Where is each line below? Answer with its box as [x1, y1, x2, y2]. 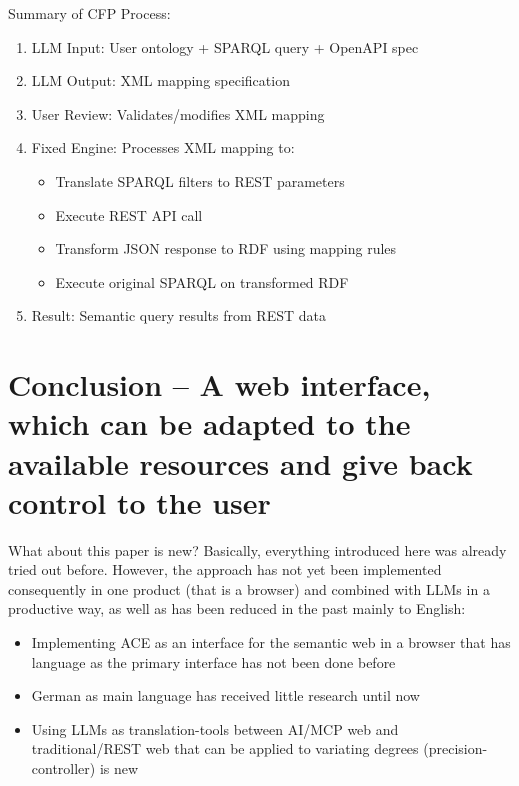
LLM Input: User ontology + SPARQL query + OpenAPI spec [31, 36, 419, 57]
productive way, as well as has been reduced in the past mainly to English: [8, 598, 466, 619]
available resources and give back [8, 442, 473, 483]
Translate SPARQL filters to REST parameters [55, 170, 345, 191]
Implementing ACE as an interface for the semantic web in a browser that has [31, 632, 511, 652]
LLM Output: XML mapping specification [31, 70, 290, 91]
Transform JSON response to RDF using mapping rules [55, 238, 397, 259]
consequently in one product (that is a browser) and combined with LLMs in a [8, 578, 490, 599]
